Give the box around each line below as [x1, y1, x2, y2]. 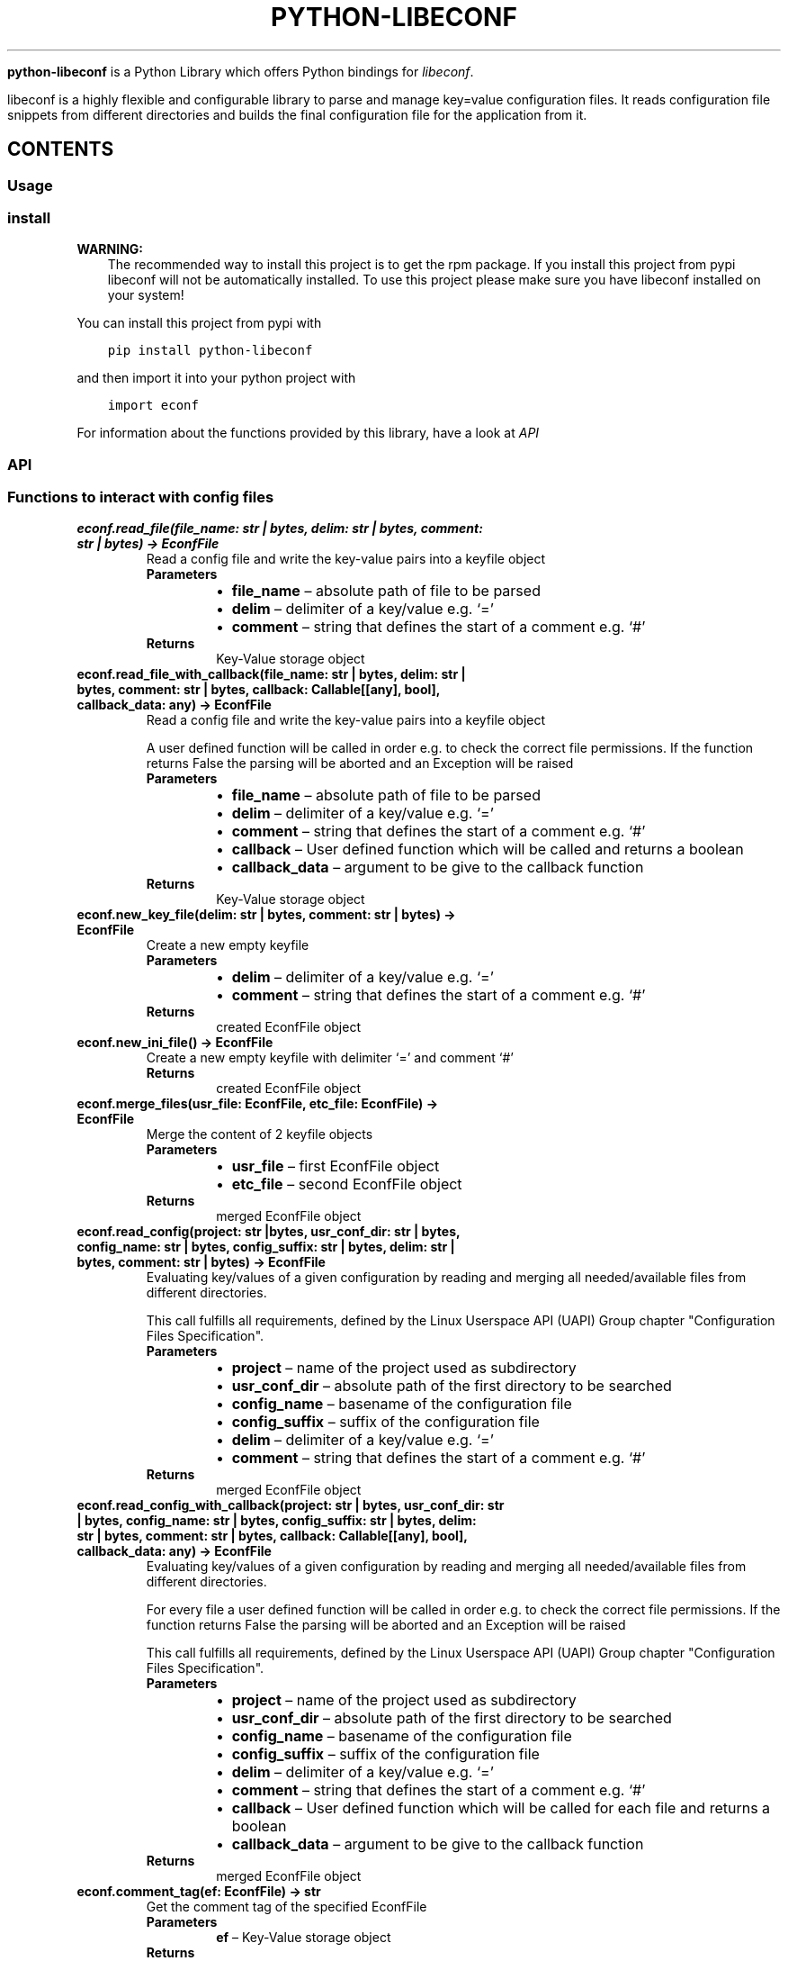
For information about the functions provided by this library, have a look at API [76, 425, 540, 441]
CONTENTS [7, 138, 114, 161]
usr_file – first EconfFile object [231, 1157, 440, 1176]
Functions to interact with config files [7, 488, 274, 507]
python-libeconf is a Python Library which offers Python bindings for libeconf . [7, 63, 474, 79]
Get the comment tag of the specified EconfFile [146, 1899, 427, 1915]
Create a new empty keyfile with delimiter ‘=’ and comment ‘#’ [146, 1050, 514, 1066]
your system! [107, 287, 184, 303]
